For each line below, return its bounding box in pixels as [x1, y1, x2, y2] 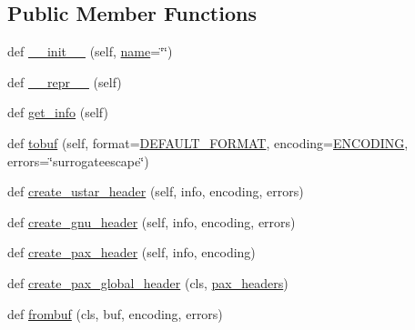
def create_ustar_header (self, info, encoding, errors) [7, 182, 304, 201]
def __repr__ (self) [7, 72, 122, 91]
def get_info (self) [7, 103, 108, 122]
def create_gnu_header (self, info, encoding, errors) [7, 212, 296, 231]
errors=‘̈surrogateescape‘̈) [7, 151, 149, 170]
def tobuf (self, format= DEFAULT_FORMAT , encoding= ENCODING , [7, 133, 409, 152]
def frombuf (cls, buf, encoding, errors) [7, 304, 223, 323]
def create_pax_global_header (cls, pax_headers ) [7, 273, 288, 292]
